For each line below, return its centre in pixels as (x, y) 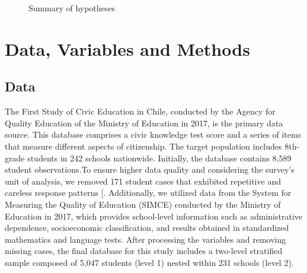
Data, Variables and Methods (127, 48)
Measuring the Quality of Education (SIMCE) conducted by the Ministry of (143, 204)
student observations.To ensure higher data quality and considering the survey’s (150, 169)
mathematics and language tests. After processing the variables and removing (145, 239)
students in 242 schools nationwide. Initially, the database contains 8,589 (159, 158)
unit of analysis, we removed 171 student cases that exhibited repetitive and (143, 181)
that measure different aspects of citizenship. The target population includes (143, 146)
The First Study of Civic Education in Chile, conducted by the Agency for (140, 111)
